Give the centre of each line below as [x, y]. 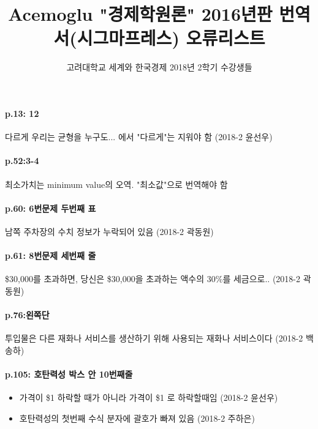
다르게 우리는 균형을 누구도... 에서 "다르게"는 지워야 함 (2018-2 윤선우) [139, 137]
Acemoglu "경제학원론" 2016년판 [140, 14]
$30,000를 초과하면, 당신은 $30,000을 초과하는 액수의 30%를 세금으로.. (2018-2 [153, 279]
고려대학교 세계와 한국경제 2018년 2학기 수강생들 [159, 67]
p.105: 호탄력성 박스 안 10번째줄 [69, 374]
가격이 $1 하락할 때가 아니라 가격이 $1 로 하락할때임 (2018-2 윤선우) [149, 397]
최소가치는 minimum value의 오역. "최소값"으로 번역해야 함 [116, 184]
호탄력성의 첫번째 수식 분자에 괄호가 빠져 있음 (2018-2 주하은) [137, 418]
